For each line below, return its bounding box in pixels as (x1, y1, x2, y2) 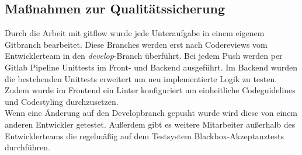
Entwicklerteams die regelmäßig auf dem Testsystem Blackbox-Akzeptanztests (5, 129, 284, 142)
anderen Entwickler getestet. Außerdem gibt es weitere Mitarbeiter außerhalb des (5, 118, 296, 130)
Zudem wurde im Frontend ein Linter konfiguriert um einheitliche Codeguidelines (5, 84, 296, 96)
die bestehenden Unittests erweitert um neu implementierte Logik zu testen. (5, 72, 277, 84)
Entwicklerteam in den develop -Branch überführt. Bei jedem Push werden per (5, 50, 283, 62)
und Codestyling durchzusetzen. (5, 95, 119, 107)
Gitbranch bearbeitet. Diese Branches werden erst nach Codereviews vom (5, 38, 268, 50)
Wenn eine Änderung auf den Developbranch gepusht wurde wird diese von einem (5, 107, 298, 119)
